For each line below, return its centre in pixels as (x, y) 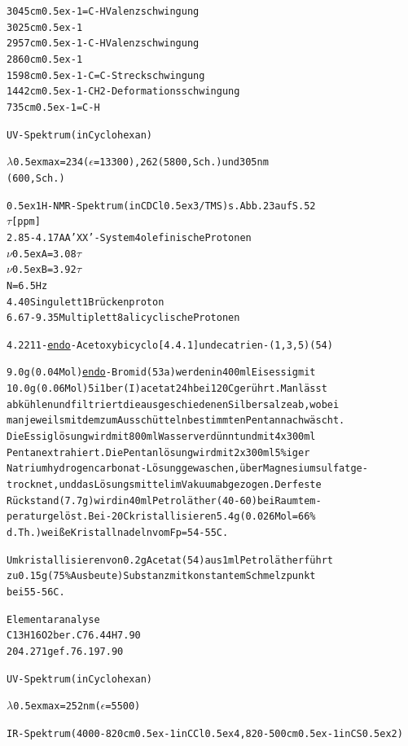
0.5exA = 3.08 (44, 254)
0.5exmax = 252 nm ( (57, 707)
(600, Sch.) (36, 178)
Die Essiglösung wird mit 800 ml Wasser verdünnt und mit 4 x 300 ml (161, 437)
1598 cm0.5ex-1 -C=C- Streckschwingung (106, 75)
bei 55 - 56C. (36, 592)
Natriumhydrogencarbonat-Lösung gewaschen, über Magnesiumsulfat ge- (187, 469)
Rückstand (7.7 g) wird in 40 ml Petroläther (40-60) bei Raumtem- (164, 500)
